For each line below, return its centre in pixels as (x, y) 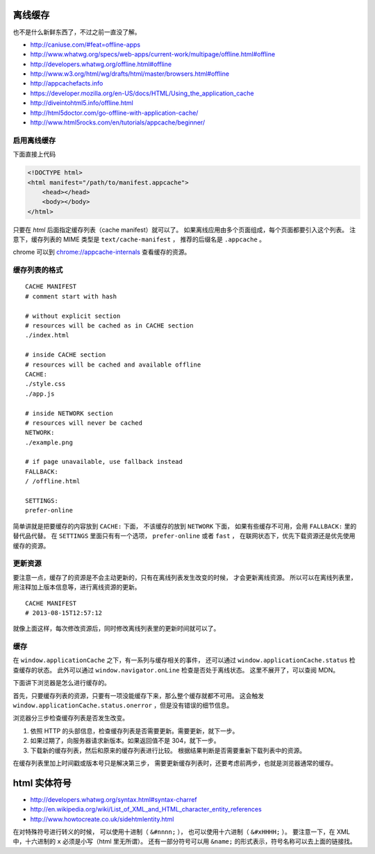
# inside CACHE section (66, 355)
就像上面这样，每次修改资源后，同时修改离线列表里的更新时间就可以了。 (116, 629)
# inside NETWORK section (69, 413)
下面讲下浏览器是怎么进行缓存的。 (61, 683)
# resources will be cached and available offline (113, 364)
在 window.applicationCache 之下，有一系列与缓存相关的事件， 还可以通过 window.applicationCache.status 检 (184, 660)
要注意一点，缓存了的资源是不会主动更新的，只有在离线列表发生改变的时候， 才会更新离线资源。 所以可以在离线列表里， (185, 577)
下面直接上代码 (34, 154)
